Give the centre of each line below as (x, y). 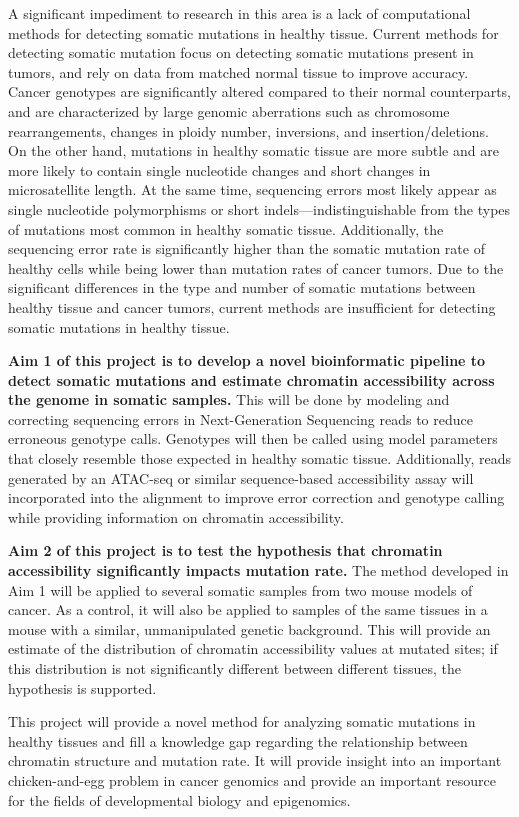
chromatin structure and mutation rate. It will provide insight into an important (255, 760)
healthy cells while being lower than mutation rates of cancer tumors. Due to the (256, 267)
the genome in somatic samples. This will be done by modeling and (229, 399)
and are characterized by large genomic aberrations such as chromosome (229, 110)
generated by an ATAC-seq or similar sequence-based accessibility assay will (241, 477)
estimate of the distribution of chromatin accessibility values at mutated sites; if (253, 648)
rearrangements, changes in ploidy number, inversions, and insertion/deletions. (249, 130)
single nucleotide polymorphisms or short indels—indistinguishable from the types (259, 208)
